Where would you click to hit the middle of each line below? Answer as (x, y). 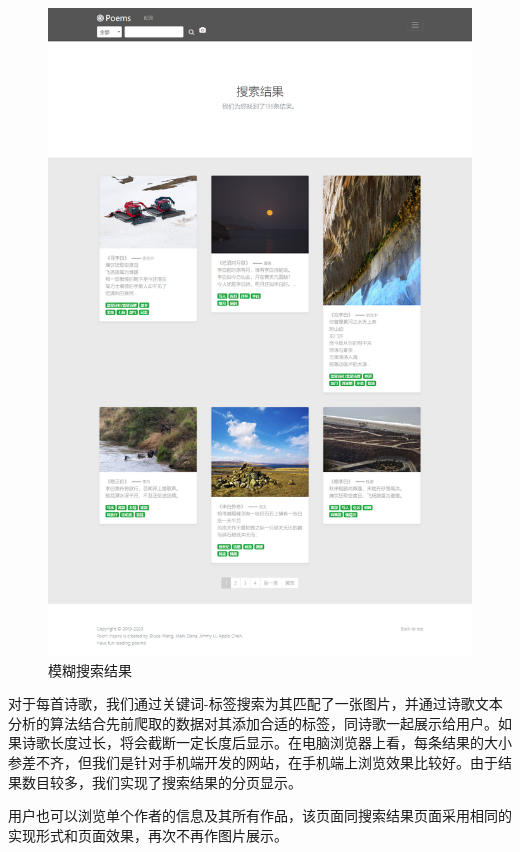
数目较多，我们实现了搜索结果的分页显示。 (161, 781)
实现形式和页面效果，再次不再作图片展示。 (148, 834)
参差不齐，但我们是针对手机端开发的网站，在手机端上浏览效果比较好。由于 (253, 761)
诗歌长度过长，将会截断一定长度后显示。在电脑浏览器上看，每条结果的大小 (266, 742)
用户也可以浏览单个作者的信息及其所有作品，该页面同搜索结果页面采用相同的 (260, 815)
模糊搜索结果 (90, 669)
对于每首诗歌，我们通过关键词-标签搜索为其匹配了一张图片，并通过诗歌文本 (255, 703)
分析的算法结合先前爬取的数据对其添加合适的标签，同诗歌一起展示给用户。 (253, 722)
